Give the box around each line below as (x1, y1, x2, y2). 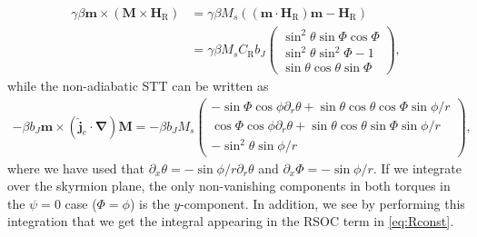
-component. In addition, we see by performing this (180, 193, 465, 212)
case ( (65, 193, 97, 212)
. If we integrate (373, 158, 462, 177)
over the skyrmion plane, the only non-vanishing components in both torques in (7, 176, 451, 195)
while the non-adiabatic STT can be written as (7, 76, 269, 95)
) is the (129, 193, 170, 212)
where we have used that (7, 158, 144, 177)
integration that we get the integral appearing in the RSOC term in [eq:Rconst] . (7, 212, 454, 231)
